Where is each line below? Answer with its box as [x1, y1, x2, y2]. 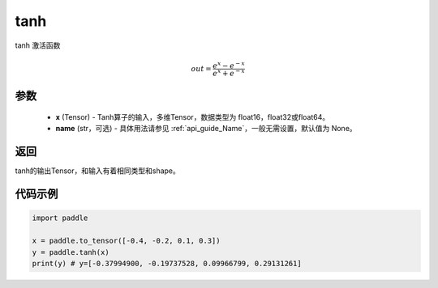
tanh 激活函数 [15, 40, 61, 50]
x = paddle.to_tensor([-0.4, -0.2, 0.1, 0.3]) [32, 236, 221, 246]
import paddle [32, 214, 88, 222]
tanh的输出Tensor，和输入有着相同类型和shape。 [15, 166, 180, 176]
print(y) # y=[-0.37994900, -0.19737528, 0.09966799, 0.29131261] [32, 259, 302, 268]
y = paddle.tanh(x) [32, 248, 109, 256]
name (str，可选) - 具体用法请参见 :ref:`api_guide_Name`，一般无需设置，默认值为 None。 [55, 124, 357, 133]
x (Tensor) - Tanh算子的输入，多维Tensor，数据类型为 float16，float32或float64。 [55, 112, 330, 122]
